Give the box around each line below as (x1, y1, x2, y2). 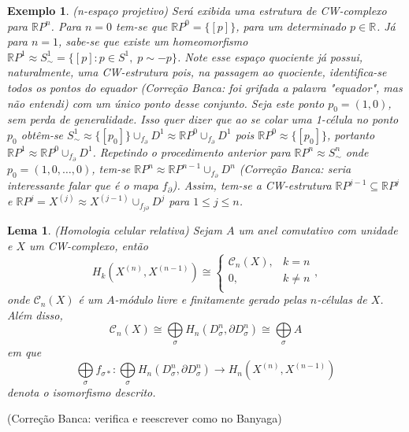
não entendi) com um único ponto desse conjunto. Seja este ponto (7, 94, 325, 111)
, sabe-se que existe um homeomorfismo (58, 33, 248, 50)
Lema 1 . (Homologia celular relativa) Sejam (7, 222, 222, 238)
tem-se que (115, 17, 168, 34)
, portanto (326, 126, 375, 142)
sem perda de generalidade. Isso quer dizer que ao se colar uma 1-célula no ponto (7, 111, 399, 127)
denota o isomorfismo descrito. (7, 383, 156, 400)
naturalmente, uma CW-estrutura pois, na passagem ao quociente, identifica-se (7, 64, 387, 80)
